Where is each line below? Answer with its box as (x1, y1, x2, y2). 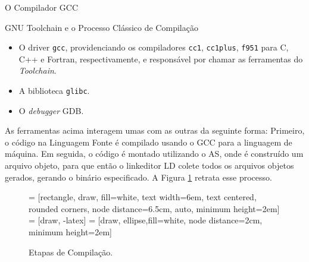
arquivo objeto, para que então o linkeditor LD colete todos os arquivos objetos (5, 159, 294, 172)
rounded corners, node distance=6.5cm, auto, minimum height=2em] (29, 202, 280, 214)
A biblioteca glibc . (18, 84, 90, 97)
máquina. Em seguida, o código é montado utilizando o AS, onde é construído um (5, 147, 304, 160)
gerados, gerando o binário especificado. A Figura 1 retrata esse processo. (5, 171, 272, 183)
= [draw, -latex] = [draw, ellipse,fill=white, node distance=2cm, (29, 214, 263, 226)
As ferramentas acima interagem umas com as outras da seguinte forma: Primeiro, (5, 124, 305, 137)
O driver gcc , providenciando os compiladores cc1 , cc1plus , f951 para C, (18, 41, 289, 53)
